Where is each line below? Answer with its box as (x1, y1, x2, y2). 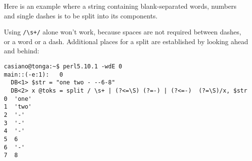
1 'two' (4, 103, 32, 111)
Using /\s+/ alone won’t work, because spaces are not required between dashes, (4, 27, 241, 37)
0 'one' (4, 95, 32, 102)
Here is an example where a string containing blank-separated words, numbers (4, 1, 236, 11)
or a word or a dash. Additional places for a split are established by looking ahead (4, 36, 249, 46)
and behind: (4, 46, 39, 56)
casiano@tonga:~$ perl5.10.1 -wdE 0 (4, 63, 122, 70)
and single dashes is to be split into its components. (4, 10, 158, 20)
